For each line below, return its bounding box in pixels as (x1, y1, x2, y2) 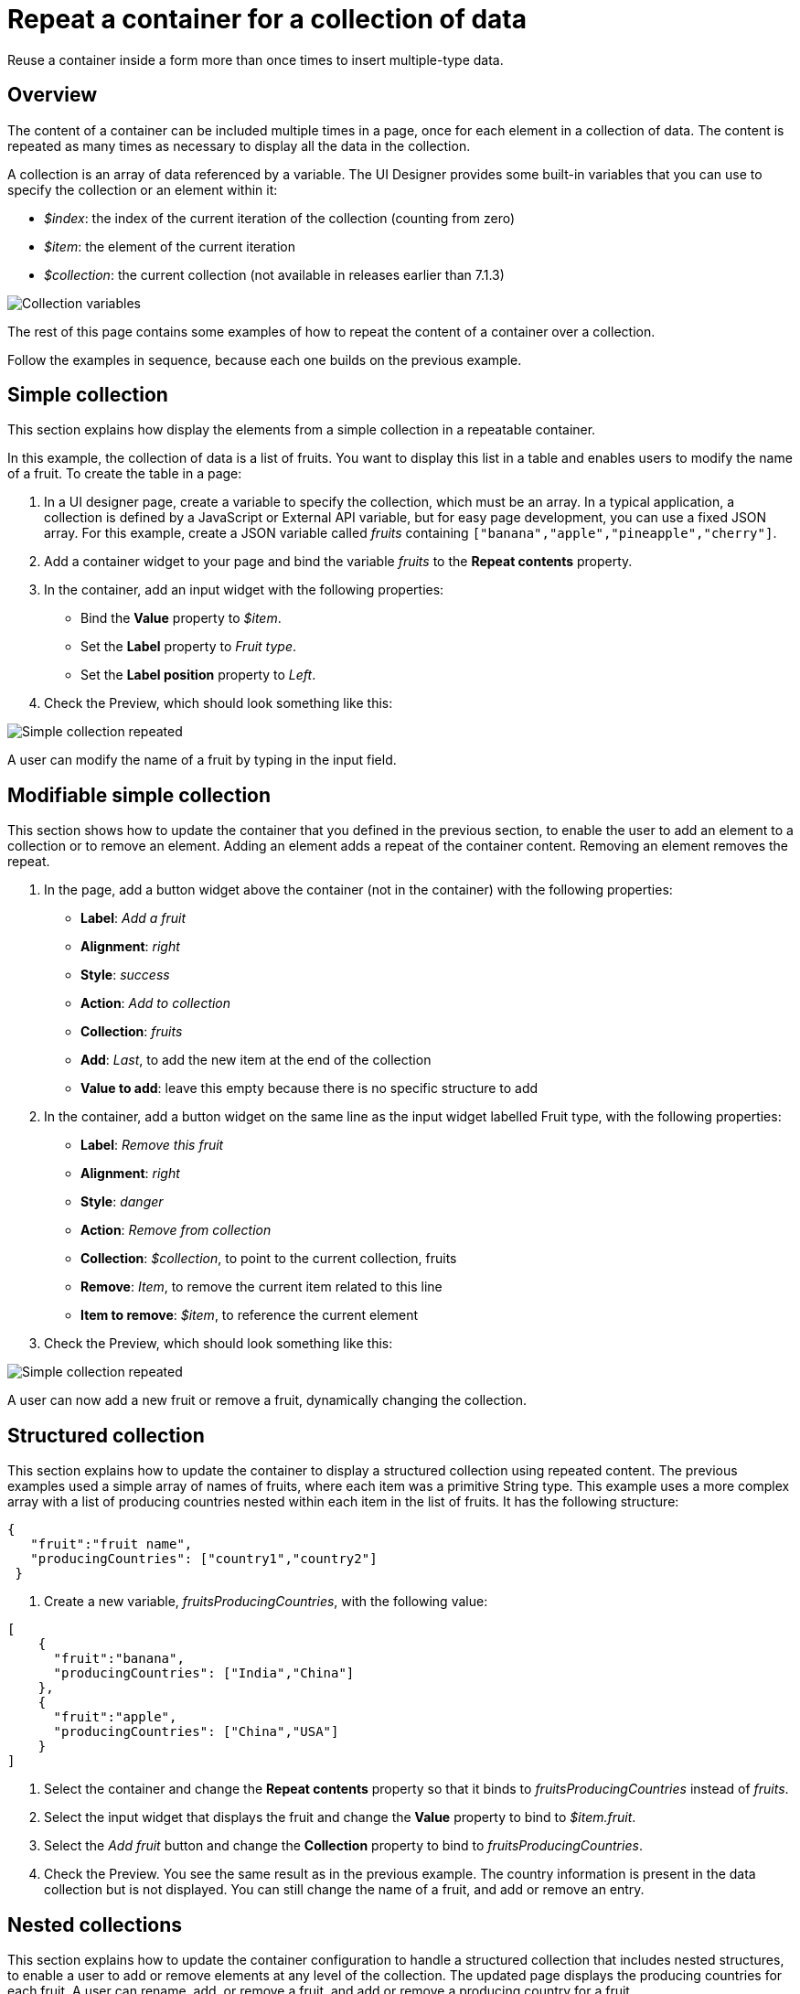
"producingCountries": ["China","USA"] (53, 1724, 339, 1740)
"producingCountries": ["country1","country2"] (30, 1551, 378, 1567)
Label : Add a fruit (80, 910, 187, 927)
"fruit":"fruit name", (30, 1537, 193, 1552)
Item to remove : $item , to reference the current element (80, 1307, 419, 1324)
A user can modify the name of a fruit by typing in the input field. (7, 752, 397, 768)
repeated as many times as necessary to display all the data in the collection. (7, 137, 471, 154)
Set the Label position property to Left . (80, 667, 316, 683)
